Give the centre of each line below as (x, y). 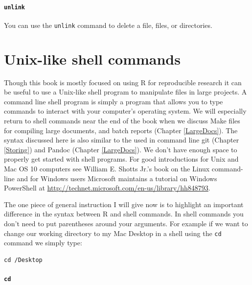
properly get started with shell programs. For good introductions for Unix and (121, 159)
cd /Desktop (23, 260)
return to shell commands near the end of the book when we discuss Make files (122, 121)
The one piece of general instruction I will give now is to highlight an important (124, 204)
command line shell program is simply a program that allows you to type (114, 101)
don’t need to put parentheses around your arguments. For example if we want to (126, 223)
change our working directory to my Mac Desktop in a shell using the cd (113, 233)
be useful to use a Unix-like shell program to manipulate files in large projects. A (126, 92)
